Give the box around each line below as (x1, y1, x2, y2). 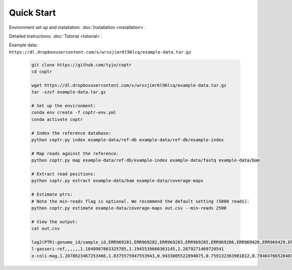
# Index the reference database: (31, 130, 111, 136)
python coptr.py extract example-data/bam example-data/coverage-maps (31, 178, 204, 184)
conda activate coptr (31, 116, 83, 122)
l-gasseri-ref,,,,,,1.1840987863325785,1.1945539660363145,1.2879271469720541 (31, 246, 224, 252)
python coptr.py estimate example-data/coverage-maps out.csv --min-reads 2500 (31, 205, 227, 211)
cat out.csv (31, 226, 60, 231)
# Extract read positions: (31, 171, 96, 176)
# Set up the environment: (31, 103, 96, 109)
